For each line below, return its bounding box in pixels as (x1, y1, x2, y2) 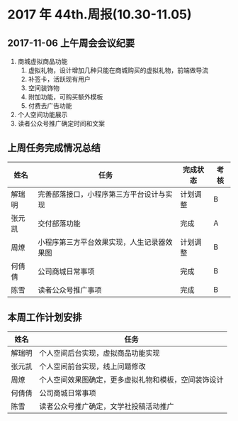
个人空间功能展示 (17, 111, 68, 119)
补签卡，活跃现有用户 (28, 75, 91, 83)
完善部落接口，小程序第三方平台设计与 (38, 189, 166, 199)
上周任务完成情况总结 (7, 142, 101, 154)
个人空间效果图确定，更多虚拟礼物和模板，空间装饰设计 (39, 374, 225, 384)
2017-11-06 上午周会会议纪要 (7, 37, 135, 49)
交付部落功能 (38, 218, 81, 228)
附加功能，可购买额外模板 (28, 93, 103, 101)
